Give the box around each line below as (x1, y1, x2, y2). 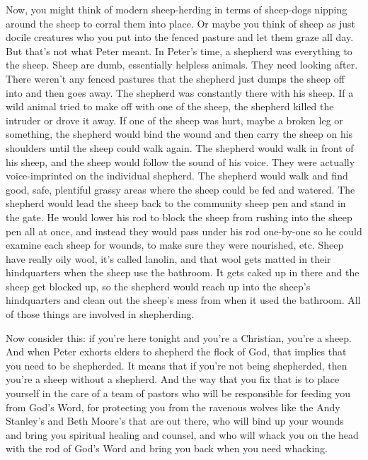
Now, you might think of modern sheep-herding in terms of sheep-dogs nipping (6, 2, 347, 16)
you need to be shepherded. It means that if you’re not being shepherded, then (6, 358, 347, 372)
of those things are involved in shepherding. (6, 307, 195, 322)
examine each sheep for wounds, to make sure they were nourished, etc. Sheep (6, 237, 344, 252)
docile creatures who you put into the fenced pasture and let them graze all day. (6, 30, 354, 45)
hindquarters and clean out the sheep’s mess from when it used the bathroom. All (6, 293, 361, 307)
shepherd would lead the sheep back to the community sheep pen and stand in (6, 196, 346, 211)
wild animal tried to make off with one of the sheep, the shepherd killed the (6, 99, 334, 114)
